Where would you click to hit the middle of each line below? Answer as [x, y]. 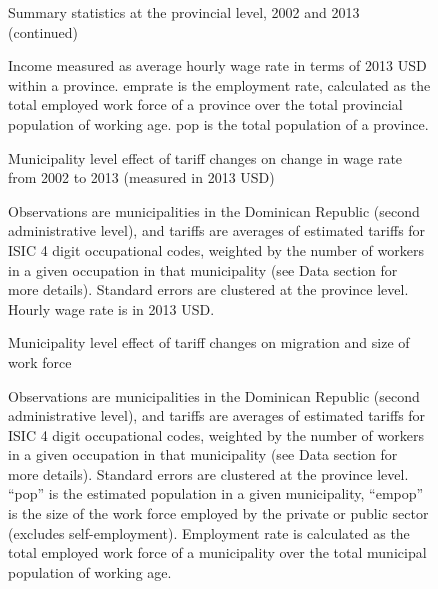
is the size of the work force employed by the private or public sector [218, 513]
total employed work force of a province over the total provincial [205, 104]
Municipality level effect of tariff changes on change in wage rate [205, 157]
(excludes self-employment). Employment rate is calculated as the [209, 532]
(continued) [43, 31]
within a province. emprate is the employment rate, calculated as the [219, 84]
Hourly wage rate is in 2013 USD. [111, 308]
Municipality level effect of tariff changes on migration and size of [209, 342]
